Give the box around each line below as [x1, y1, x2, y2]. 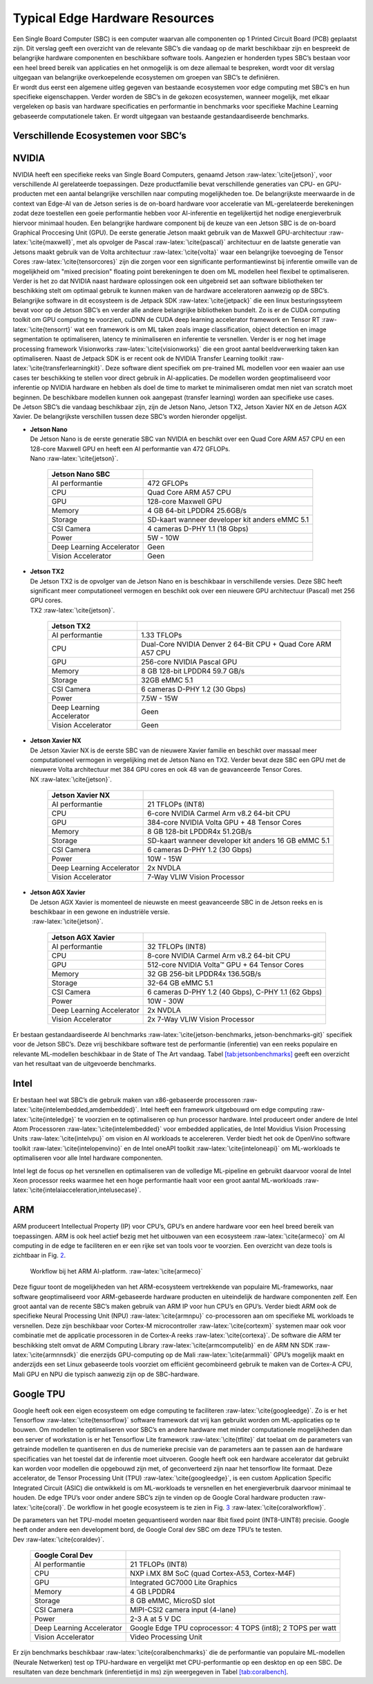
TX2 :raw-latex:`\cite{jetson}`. [30, 606, 115, 614]
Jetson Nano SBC [51, 469, 111, 479]
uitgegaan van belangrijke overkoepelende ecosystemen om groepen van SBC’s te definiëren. [12, 73, 280, 82]
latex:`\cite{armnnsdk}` [12, 1350, 79, 1359]
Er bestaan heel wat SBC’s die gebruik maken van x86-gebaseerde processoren [12, 1096, 241, 1104]
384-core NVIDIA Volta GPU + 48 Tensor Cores [147, 817, 302, 827]
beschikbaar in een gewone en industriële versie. [30, 907, 171, 916]
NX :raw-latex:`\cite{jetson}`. [30, 775, 112, 784]
